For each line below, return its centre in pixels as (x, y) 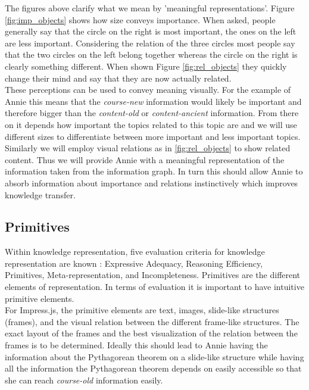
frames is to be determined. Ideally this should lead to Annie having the (136, 345)
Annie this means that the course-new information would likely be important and (153, 101)
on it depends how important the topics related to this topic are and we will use (151, 124)
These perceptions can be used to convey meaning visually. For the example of (148, 90)
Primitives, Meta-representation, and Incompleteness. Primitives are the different (153, 275)
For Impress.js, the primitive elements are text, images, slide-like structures (142, 310)
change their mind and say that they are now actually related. (118, 78)
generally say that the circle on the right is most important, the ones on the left (151, 31)
